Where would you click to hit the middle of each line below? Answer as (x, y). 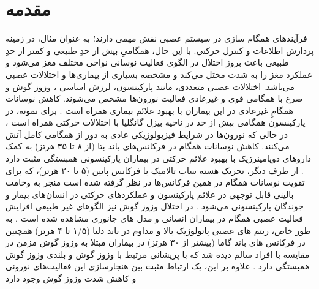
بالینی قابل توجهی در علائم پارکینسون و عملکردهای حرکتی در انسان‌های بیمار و (150, 194)
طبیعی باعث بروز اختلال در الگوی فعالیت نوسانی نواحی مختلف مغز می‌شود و (147, 62)
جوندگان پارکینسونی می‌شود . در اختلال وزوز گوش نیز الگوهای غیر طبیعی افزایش (155, 206)
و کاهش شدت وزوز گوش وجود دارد (71, 278)
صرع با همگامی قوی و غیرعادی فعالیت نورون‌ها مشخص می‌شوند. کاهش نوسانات (154, 98)
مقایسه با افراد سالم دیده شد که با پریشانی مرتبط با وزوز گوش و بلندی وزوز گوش (158, 254)
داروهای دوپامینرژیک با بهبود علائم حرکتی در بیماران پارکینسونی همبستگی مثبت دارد (158, 158)
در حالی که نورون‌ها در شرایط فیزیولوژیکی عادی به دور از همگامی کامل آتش (147, 134)
